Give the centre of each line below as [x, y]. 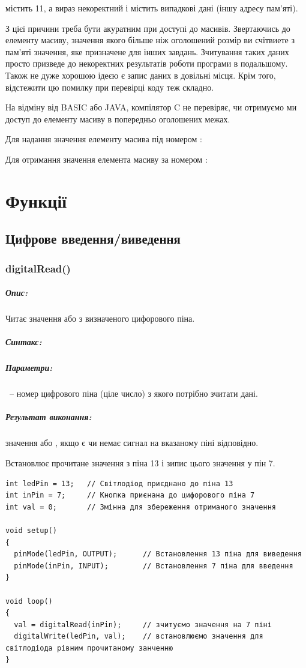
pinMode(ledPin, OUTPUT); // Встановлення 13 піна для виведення [158, 554]
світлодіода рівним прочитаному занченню [89, 648]
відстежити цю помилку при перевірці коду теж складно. [110, 87]
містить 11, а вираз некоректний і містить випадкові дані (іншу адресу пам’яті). [152, 8]
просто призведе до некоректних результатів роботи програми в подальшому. [147, 63]
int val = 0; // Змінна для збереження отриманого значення [141, 507]
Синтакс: [24, 342]
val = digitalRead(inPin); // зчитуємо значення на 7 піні [143, 624]
